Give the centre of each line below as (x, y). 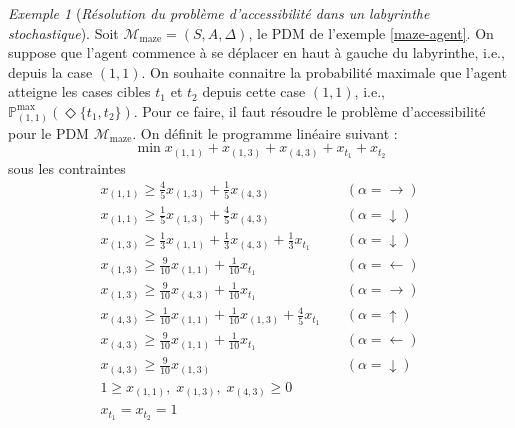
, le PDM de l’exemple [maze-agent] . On (371, 32)
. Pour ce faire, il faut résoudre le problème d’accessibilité (309, 110)
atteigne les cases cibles (79, 91)
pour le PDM (48, 132)
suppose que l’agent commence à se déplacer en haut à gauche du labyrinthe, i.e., (256, 52)
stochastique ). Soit (63, 32)
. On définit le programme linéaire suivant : (265, 132)
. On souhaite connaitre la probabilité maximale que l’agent (324, 71)
